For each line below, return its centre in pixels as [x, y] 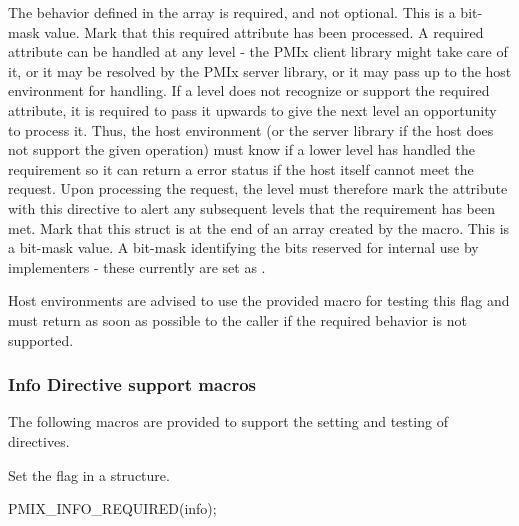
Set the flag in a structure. [89, 474]
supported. [41, 339]
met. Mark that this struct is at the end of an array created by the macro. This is [259, 227]
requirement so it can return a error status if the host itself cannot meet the [241, 168]
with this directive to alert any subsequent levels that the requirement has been [252, 207]
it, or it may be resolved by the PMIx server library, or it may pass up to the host [260, 70]
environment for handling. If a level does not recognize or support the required [249, 90]
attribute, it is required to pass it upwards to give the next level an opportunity [252, 109]
